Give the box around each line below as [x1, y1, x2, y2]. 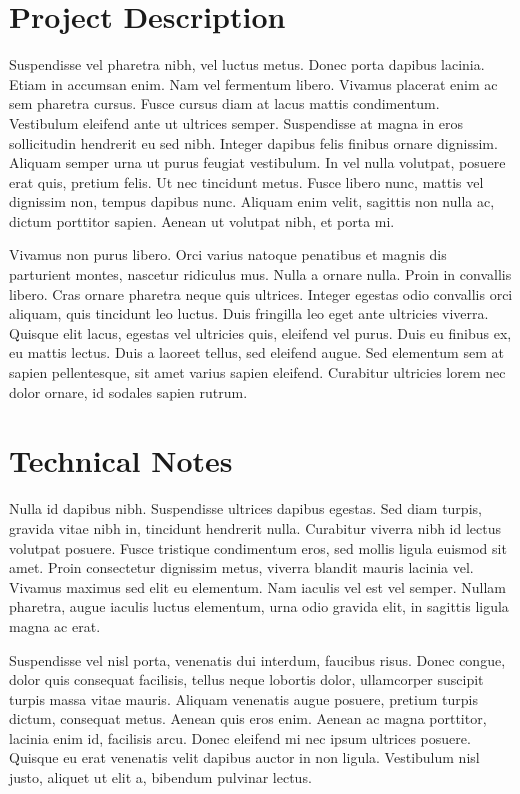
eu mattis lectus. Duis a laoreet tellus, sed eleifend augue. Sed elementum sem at [9, 342, 504, 363]
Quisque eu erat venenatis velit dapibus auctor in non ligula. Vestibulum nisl [9, 747, 480, 768]
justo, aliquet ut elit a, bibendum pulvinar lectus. [9, 767, 312, 788]
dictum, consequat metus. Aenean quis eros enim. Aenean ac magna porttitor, [9, 708, 487, 729]
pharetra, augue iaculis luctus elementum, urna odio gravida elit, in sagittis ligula [9, 596, 509, 617]
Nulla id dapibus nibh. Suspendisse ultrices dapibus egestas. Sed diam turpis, [9, 498, 482, 519]
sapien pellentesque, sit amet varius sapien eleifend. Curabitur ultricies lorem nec [9, 362, 506, 383]
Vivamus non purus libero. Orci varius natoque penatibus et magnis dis [9, 244, 447, 265]
